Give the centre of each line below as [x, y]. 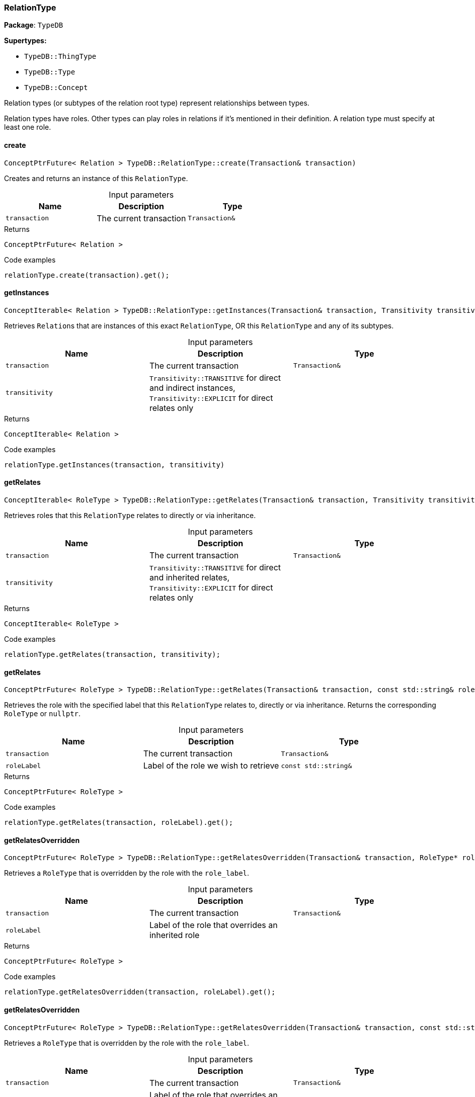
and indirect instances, [192, 388]
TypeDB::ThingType [60, 57]
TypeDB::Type [50, 72]
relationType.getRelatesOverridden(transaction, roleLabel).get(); [140, 992]
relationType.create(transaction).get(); [87, 275]
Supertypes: [25, 41]
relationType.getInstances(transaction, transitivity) [114, 465]
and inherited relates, [189, 578]
